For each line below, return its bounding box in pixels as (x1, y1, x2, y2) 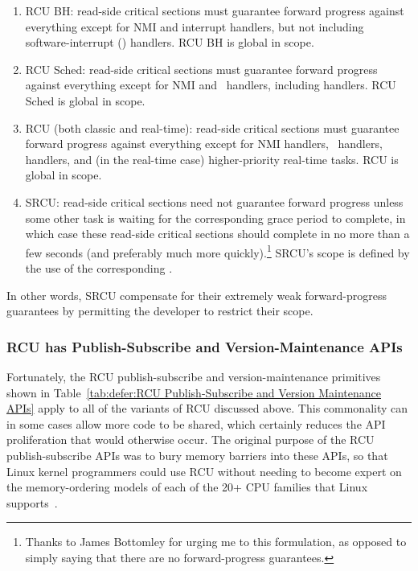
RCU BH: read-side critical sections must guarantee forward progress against (25, 2, 404, 18)
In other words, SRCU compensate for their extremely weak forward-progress (6, 286, 387, 303)
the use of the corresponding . (25, 259, 173, 276)
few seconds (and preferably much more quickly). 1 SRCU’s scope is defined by (25, 241, 410, 261)
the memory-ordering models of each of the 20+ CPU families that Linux (6, 479, 368, 495)
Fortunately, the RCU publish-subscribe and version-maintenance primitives (6, 368, 381, 384)
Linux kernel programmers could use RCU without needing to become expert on (6, 462, 402, 479)
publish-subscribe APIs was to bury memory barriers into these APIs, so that (6, 446, 388, 463)
